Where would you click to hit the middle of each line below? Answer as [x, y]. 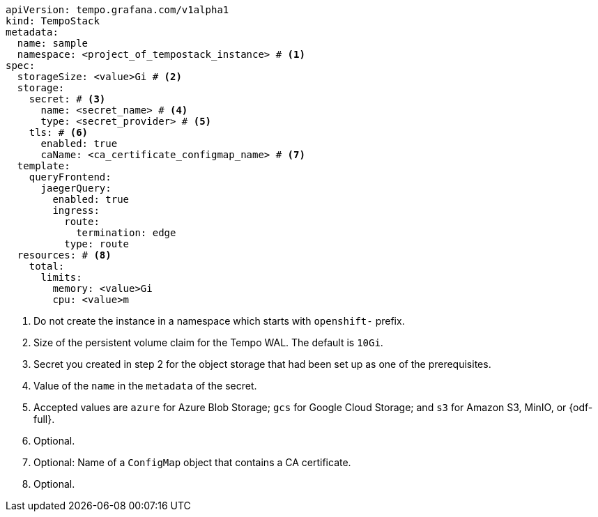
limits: [61, 277]
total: [47, 266]
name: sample [53, 43]
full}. [44, 419]
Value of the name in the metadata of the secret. [145, 386]
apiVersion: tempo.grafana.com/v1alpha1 [117, 10]
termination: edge [126, 233]
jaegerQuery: [76, 188]
